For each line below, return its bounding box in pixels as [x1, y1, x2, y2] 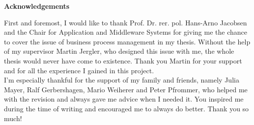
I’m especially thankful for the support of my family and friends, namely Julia [4, 75, 239, 85]
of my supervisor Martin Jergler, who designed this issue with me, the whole [4, 46, 234, 56]
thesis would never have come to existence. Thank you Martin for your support [4, 55, 242, 65]
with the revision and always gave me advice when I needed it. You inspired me [4, 94, 244, 104]
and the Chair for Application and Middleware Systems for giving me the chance [4, 27, 247, 37]
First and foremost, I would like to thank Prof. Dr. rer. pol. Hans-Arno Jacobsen [4, 17, 247, 27]
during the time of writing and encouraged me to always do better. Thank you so [4, 103, 249, 113]
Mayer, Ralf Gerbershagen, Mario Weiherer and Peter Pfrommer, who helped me [4, 84, 248, 94]
